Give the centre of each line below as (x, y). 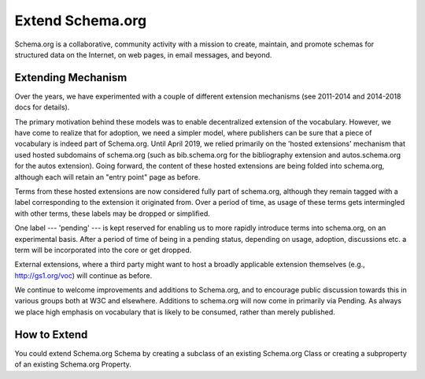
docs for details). (42, 107)
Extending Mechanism (71, 78)
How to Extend (51, 334)
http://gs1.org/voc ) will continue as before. (83, 275)
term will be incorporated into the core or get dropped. (103, 250)
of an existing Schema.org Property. (73, 364)
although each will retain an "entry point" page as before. (107, 176)
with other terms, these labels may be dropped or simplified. (112, 214)
